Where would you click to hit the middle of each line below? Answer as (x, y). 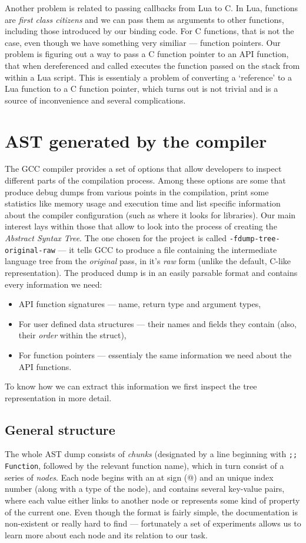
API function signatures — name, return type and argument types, (140, 304)
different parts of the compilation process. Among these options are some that (145, 180)
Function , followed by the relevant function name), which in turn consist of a (144, 466)
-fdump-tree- (255, 239)
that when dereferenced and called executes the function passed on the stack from (152, 65)
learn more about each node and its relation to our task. (106, 534)
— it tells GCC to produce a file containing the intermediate (167, 249)
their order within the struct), (72, 335)
